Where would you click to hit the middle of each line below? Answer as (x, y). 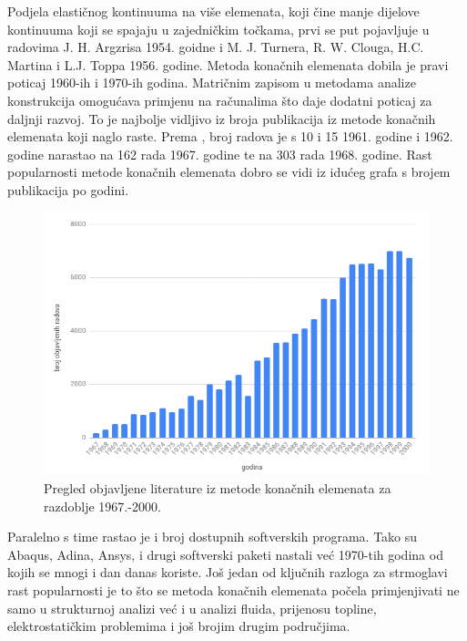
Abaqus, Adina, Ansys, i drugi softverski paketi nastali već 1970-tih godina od (225, 554)
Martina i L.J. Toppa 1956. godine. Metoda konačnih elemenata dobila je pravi (228, 64)
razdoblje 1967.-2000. (102, 506)
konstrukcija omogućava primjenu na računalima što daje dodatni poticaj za (220, 100)
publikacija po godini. (68, 189)
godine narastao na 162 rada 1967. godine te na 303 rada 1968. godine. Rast (220, 154)
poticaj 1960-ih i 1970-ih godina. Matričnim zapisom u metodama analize (212, 83)
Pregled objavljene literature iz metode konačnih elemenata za (218, 488)
